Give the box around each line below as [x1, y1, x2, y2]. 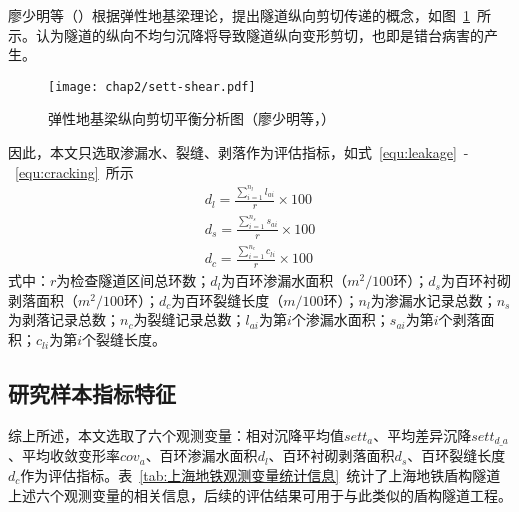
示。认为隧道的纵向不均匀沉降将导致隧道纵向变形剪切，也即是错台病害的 [8, 24, 484, 45]
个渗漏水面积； [291, 309, 390, 330]
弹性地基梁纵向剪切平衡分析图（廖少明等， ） [48, 108, 335, 129]
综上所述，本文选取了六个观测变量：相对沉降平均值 [8, 424, 344, 445]
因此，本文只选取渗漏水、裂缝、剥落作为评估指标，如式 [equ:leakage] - [8, 142, 469, 163]
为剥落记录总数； [8, 309, 120, 330]
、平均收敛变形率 [8, 445, 120, 466]
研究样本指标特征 [8, 378, 176, 409]
